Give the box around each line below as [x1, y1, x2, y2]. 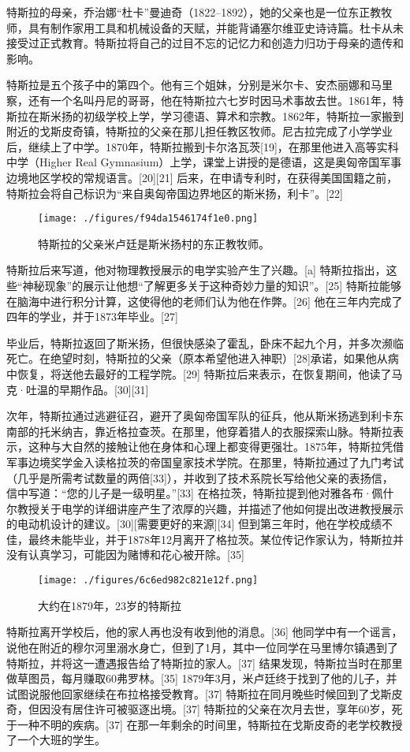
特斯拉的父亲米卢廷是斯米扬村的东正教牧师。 [38, 235, 270, 251]
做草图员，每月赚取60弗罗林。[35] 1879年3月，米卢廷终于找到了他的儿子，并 [6, 670, 397, 687]
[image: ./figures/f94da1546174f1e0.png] [38, 213, 259, 225]
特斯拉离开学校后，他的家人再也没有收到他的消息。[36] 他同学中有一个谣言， [6, 624, 403, 640]
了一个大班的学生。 [6, 732, 106, 748]
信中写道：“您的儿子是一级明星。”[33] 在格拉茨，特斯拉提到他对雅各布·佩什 [6, 485, 394, 501]
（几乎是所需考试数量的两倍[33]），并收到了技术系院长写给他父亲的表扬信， [6, 469, 393, 486]
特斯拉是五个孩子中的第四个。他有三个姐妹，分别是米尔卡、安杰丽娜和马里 [6, 76, 393, 93]
